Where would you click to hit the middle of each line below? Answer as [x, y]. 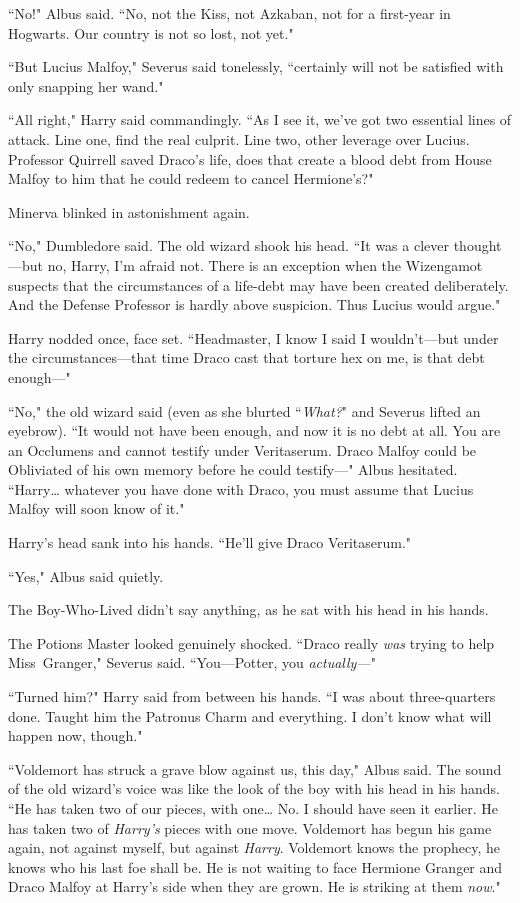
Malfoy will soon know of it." [96, 508]
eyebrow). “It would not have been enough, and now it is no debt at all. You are [254, 430]
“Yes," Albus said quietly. [86, 575]
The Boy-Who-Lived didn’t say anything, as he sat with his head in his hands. [248, 609]
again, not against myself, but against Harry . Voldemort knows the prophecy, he [254, 847]
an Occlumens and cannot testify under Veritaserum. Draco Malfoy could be [242, 449]
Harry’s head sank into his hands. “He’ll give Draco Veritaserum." [210, 542]
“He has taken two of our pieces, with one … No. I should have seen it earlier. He [253, 808]
